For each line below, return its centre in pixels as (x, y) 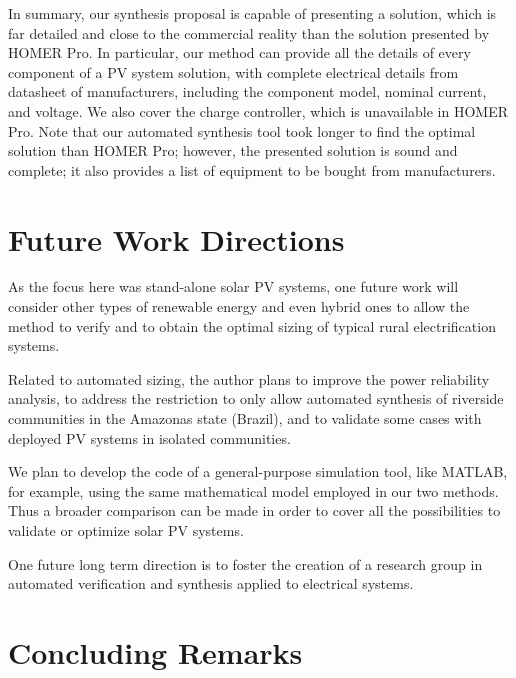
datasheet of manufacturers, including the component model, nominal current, (247, 91)
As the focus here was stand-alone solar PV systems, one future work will (233, 286)
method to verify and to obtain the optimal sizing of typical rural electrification (252, 325)
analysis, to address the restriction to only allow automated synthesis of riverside (256, 398)
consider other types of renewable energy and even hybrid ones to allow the (239, 306)
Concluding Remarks (155, 651)
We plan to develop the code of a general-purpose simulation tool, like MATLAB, (258, 471)
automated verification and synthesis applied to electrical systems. (211, 583)
